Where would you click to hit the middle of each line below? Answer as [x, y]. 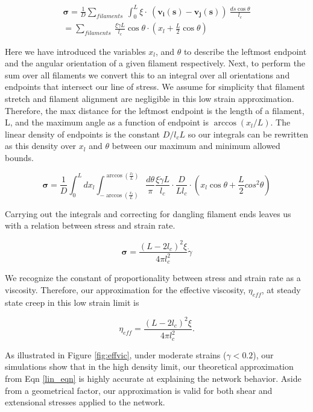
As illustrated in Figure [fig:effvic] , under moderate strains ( [116, 354]
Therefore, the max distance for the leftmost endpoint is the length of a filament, [155, 110]
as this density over [41, 146]
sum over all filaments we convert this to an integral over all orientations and [147, 74]
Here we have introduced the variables [75, 51]
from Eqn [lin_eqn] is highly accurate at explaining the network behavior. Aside [153, 378]
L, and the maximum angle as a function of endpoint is [107, 122]
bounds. [19, 157]
